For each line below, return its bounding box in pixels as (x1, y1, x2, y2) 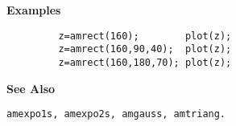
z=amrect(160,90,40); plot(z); (58, 43, 232, 55)
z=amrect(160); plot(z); (58, 30, 232, 42)
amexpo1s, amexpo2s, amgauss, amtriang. (6, 108, 226, 120)
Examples (6, 2, 61, 18)
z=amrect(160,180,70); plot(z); (58, 56, 232, 68)
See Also (6, 79, 56, 96)
